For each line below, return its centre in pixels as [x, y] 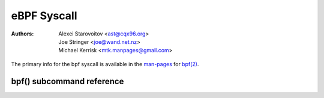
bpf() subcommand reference [67, 81]
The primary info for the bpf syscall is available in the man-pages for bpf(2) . [105, 64]
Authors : [22, 34]
